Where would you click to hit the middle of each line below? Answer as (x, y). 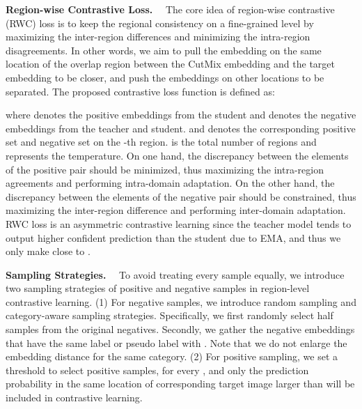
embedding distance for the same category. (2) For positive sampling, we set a (172, 356)
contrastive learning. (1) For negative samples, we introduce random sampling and (181, 301)
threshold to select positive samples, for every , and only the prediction (157, 370)
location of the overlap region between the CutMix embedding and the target (171, 64)
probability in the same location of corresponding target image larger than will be (180, 384)
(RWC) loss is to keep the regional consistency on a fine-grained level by (160, 23)
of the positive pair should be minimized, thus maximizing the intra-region (165, 169)
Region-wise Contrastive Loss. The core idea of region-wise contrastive (170, 9)
